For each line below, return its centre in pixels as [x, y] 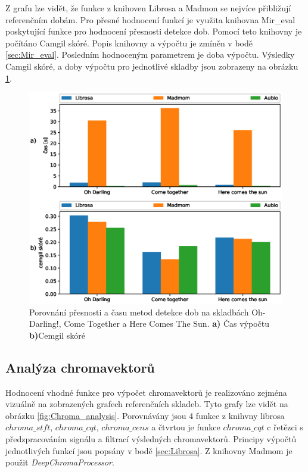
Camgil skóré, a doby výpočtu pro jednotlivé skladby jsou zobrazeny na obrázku [152, 66]
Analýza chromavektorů [80, 367]
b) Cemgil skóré [57, 335]
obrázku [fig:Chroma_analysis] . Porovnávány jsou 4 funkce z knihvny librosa [145, 415]
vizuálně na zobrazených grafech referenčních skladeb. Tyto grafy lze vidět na [147, 404]
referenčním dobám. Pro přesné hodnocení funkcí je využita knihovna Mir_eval [150, 19]
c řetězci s [285, 427]
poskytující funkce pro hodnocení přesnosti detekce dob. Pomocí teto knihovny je [154, 31]
